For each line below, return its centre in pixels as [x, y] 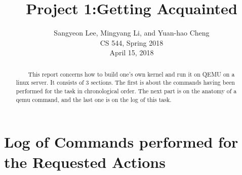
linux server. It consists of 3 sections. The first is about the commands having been [125, 82]
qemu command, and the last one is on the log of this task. [94, 99]
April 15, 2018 [132, 52]
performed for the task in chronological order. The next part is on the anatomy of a [126, 91]
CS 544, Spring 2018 [132, 42]
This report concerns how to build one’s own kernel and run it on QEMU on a [131, 74]
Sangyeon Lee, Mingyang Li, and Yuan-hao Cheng [132, 33]
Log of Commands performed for [121, 142]
